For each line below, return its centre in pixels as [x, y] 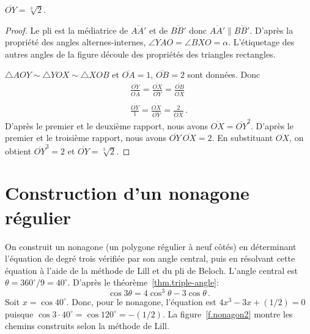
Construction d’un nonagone [127, 193]
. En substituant [242, 138]
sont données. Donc [224, 74]
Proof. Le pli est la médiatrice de [67, 30]
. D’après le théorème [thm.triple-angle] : [143, 282]
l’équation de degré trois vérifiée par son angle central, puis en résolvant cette [150, 258]
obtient [18, 150]
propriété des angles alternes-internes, [76, 42]
